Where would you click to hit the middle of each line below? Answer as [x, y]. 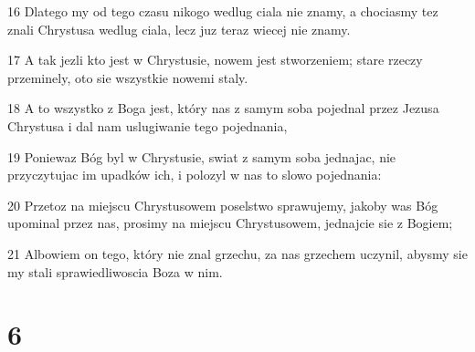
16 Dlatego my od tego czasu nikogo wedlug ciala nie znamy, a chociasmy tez [223, 11]
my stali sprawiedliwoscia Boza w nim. [115, 271]
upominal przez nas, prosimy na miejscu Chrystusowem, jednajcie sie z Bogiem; [230, 223]
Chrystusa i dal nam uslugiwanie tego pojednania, [148, 125]
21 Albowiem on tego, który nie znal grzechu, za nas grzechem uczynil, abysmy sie [237, 253]
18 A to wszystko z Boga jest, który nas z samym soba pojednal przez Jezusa [223, 108]
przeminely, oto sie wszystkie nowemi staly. [128, 77]
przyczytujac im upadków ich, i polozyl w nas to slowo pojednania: [195, 175]
